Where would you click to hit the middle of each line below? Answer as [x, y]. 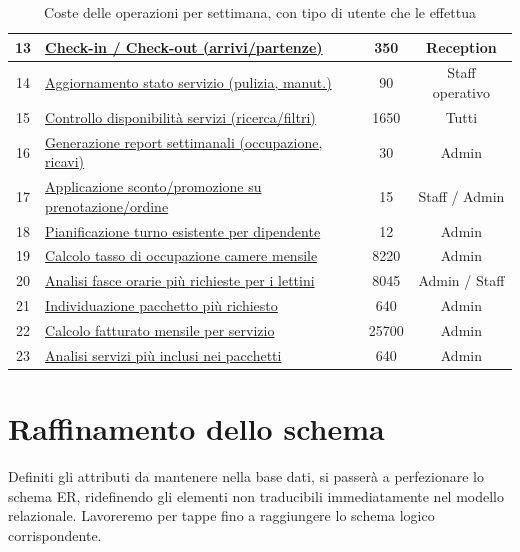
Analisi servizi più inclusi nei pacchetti [163, 354]
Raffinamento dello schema [196, 428]
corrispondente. [55, 534]
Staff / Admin [461, 195]
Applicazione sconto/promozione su [153, 186]
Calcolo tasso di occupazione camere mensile [181, 255]
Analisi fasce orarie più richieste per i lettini [180, 280]
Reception [461, 46]
